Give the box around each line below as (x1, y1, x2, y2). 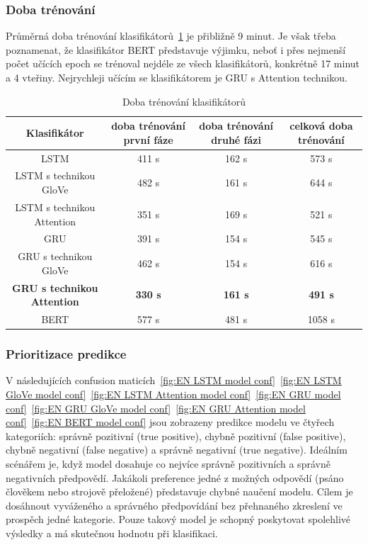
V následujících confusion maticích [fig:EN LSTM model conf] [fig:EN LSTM (6, 373, 342, 388)
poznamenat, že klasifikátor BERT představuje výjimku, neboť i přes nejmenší (6, 42, 346, 57)
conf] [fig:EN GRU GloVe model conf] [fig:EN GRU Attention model (6, 400, 306, 415)
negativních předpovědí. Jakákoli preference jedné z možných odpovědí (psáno (6, 470, 344, 485)
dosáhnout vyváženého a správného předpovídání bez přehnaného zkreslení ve (6, 498, 343, 512)
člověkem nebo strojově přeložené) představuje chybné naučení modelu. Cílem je (6, 484, 353, 499)
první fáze (123, 132, 173, 147)
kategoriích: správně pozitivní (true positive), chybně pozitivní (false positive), (6, 428, 346, 443)
